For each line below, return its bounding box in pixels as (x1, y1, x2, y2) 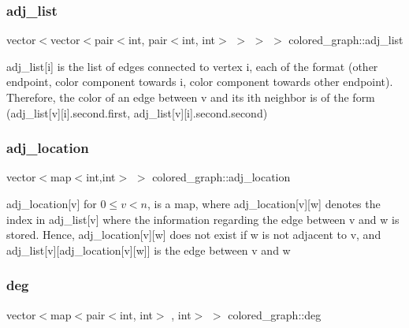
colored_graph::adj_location (152, 169, 291, 185)
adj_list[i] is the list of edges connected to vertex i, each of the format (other (6, 58, 378, 74)
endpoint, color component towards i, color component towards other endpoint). (6, 73, 393, 90)
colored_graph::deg (228, 306, 322, 322)
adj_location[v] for (6, 196, 97, 211)
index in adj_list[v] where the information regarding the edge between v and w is (6, 211, 400, 227)
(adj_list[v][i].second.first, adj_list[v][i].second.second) (6, 104, 268, 121)
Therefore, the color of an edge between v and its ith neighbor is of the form (6, 89, 375, 105)
